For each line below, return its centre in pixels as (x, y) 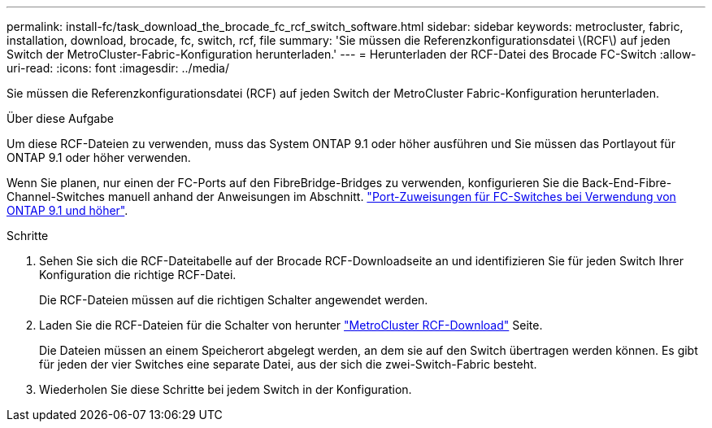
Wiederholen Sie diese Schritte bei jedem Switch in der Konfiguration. (226, 389)
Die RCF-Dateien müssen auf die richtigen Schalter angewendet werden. (234, 300)
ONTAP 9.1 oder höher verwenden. (99, 157)
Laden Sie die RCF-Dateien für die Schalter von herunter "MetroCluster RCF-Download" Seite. (291, 325)
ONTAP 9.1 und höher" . (67, 210)
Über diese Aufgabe (60, 118)
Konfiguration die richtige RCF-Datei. (138, 275)
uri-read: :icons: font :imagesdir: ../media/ (118, 68)
